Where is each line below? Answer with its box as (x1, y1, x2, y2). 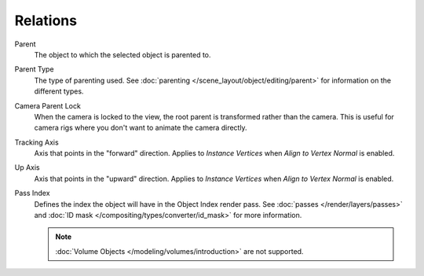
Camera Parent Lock (14, 101, 82, 110)
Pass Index (14, 189, 50, 198)
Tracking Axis (14, 138, 59, 147)
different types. (34, 86, 84, 96)
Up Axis (14, 163, 41, 172)
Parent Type (14, 64, 54, 74)
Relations (14, 12, 78, 29)
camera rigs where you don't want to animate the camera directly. (34, 123, 247, 133)
